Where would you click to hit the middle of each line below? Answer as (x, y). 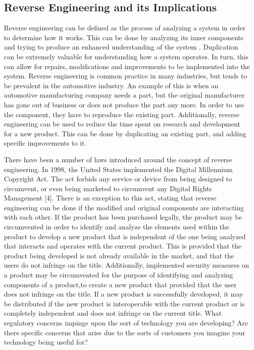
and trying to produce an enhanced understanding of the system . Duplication (121, 47)
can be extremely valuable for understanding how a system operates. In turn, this (126, 56)
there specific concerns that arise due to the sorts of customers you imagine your (125, 332)
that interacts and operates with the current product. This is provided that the (123, 246)
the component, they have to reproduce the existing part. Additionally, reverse (122, 114)
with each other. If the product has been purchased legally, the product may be (123, 217)
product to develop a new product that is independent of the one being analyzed (125, 236)
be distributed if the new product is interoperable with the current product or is (124, 303)
